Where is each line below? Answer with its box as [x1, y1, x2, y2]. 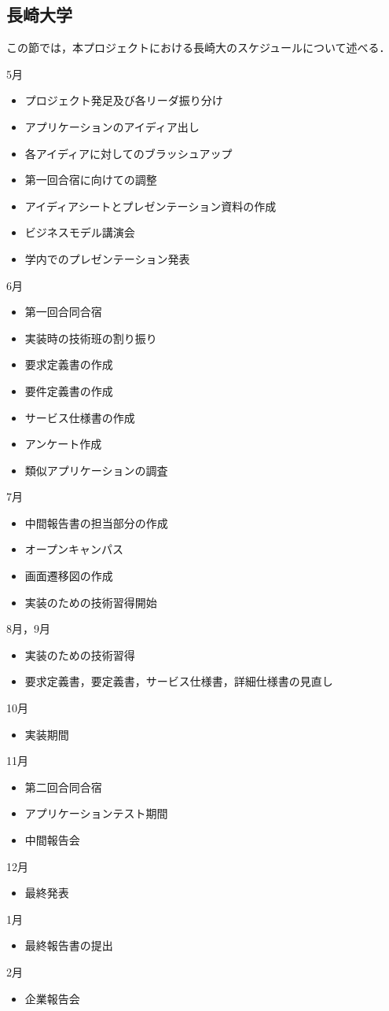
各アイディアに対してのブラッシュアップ [24, 145, 233, 161]
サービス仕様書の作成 [24, 409, 135, 425]
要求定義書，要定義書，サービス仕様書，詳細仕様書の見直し [24, 673, 333, 689]
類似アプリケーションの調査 [24, 461, 168, 478]
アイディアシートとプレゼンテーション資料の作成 [24, 197, 277, 214]
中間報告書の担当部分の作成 [24, 514, 168, 531]
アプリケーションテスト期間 [24, 805, 168, 822]
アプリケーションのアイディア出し [24, 118, 200, 134]
